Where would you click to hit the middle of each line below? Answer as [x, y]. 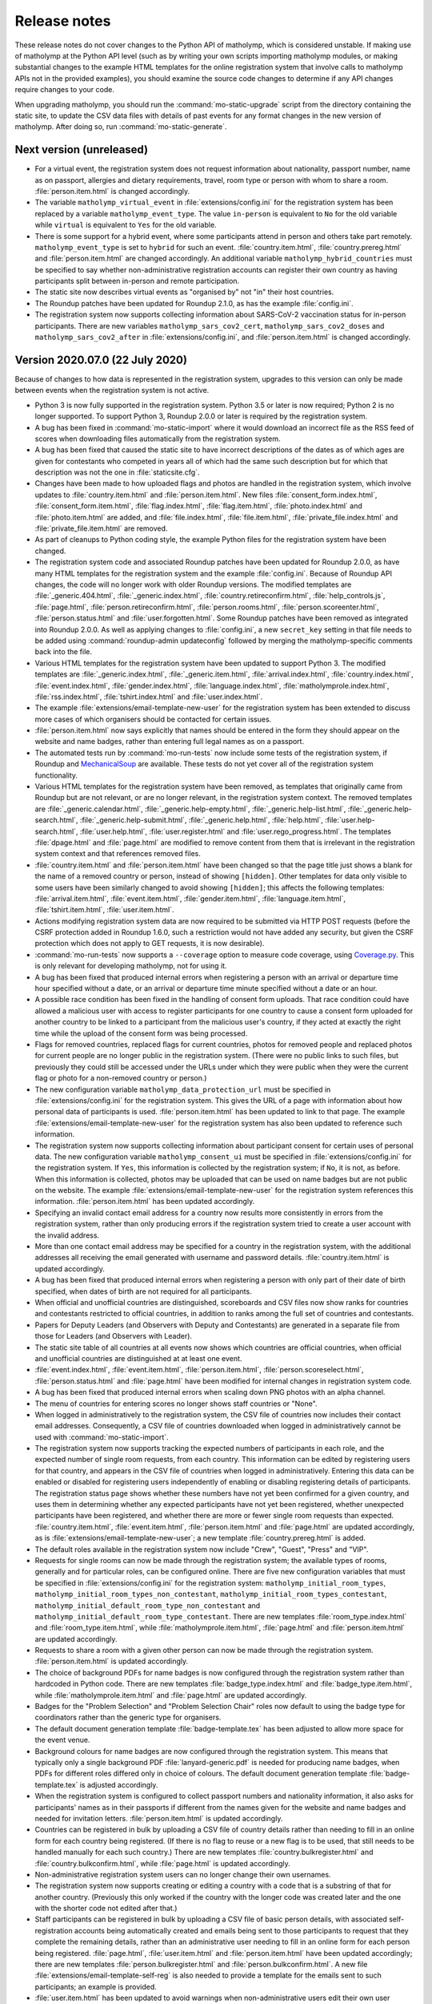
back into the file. [63, 652]
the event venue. [62, 1740]
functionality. [56, 775]
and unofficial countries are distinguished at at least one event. [138, 1358]
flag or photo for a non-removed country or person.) [121, 1078]
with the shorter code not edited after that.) [106, 1909]
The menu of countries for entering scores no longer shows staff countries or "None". [176, 1404]
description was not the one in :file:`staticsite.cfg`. [117, 472]
